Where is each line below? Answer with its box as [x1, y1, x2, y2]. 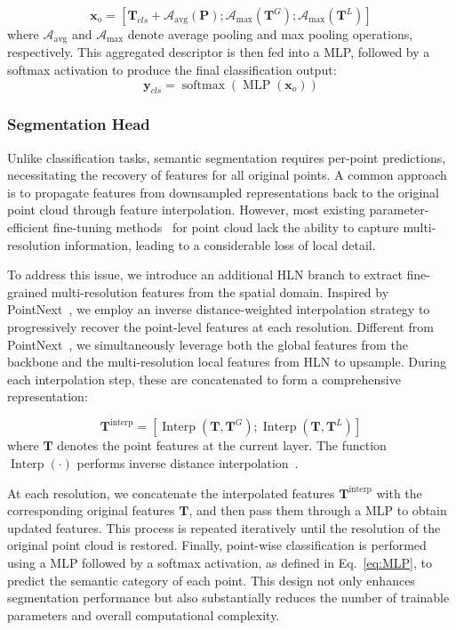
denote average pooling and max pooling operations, [127, 25, 413, 43]
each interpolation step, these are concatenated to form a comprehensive [7, 369, 401, 388]
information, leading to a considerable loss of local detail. [64, 235, 376, 254]
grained [7, 282, 48, 301]
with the [376, 483, 422, 502]
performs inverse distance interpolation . [76, 454, 299, 472]
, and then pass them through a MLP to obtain [188, 501, 447, 520]
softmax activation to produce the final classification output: [7, 61, 337, 79]
